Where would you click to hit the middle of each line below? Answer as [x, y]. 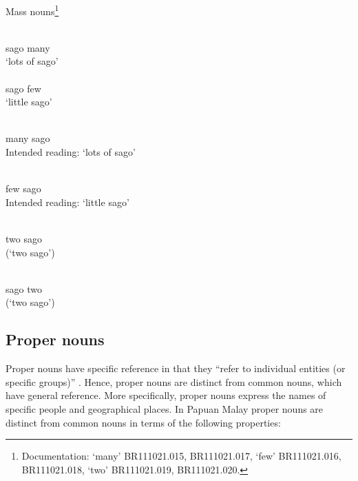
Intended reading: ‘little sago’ [67, 202]
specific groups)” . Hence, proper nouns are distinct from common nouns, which [174, 381]
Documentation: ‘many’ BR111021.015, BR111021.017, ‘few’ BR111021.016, [181, 456]
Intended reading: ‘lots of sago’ [71, 152]
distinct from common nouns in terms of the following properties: [143, 422]
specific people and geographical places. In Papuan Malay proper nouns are [165, 408]
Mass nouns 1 [32, 10]
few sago [23, 188]
